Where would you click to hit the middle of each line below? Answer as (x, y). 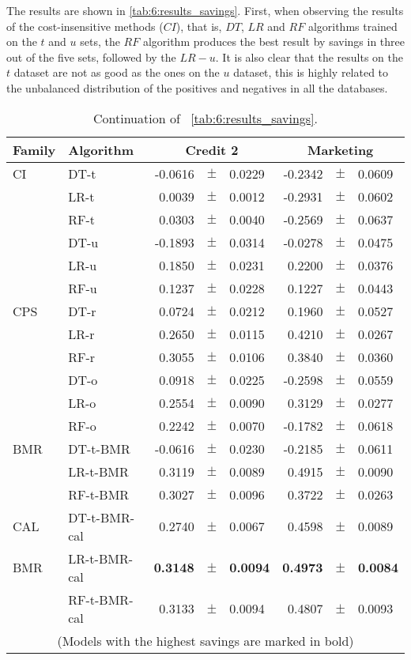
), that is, (199, 26)
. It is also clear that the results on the (309, 57)
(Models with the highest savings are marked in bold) (205, 640)
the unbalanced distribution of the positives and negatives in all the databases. (197, 87)
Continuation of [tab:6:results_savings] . (205, 118)
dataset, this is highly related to (311, 72)
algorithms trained (353, 26)
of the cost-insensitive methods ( (85, 26)
